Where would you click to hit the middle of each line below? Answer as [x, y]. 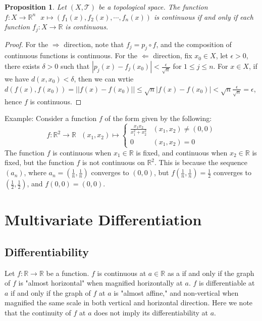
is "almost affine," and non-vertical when [176, 292]
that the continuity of [38, 313]
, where [35, 172]
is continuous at [122, 273]
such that [75, 66]
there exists [22, 66]
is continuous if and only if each [203, 16]
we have [17, 78]
